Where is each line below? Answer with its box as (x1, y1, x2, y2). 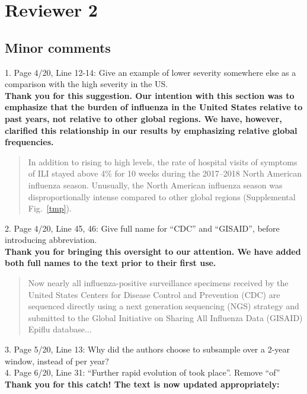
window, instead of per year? (5, 354, 109, 367)
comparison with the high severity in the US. (5, 78, 168, 90)
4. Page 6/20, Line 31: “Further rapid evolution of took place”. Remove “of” (5, 366, 280, 379)
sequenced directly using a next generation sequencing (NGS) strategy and (28, 300, 299, 312)
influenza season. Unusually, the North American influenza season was (28, 178, 283, 191)
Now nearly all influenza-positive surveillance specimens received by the (28, 277, 289, 289)
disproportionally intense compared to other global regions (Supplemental (28, 190, 296, 203)
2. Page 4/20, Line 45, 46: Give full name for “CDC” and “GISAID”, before (5, 222, 280, 234)
